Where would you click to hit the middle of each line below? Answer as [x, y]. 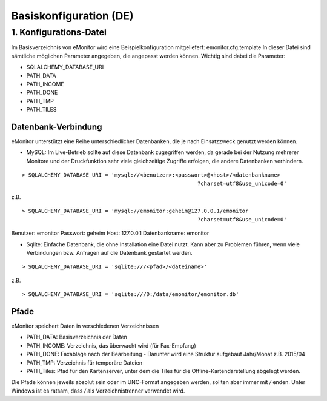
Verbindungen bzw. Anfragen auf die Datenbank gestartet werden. [109, 252]
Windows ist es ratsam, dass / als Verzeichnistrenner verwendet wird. [98, 391]
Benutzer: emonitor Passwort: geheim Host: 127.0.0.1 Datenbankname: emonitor [110, 233]
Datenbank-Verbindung [57, 126]
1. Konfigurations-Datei [59, 32]
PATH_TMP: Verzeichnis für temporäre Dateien [84, 362]
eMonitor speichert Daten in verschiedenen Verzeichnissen [85, 326]
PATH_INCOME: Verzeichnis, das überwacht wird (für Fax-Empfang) [111, 345]
